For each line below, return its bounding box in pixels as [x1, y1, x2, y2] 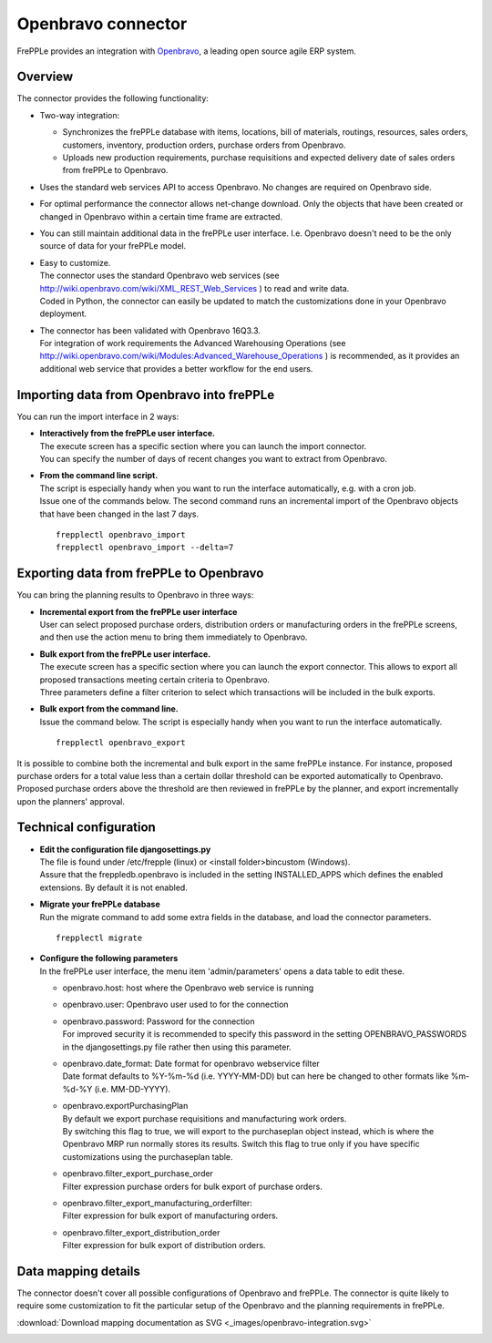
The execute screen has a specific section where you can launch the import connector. [39, 440, 367, 451]
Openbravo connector [16, 14, 188, 34]
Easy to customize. [39, 257, 111, 268]
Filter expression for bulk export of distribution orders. [62, 1240, 266, 1251]
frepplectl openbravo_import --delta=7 [56, 542, 234, 553]
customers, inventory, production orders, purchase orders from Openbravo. [62, 139, 346, 150]
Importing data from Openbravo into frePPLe [16, 387, 275, 403]
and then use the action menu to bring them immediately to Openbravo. [39, 631, 308, 642]
